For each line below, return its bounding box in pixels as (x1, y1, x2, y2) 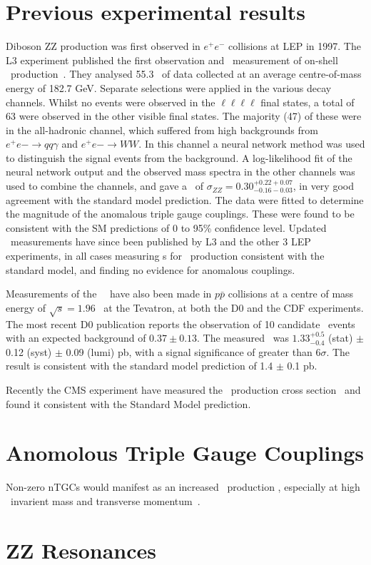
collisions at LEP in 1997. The (228, 39, 361, 54)
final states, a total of (260, 94, 355, 109)
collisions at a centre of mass (228, 286, 354, 301)
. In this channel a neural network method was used (138, 136, 365, 151)
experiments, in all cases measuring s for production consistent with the (6, 248, 325, 263)
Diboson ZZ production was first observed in (6, 39, 200, 54)
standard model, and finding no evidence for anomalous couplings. (6, 262, 295, 277)
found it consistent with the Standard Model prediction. (6, 396, 251, 411)
